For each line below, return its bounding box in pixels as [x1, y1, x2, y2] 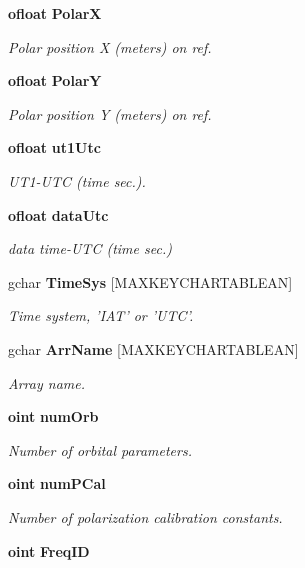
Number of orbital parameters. [8, 439, 192, 460]
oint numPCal [8, 473, 106, 494]
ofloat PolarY [8, 70, 102, 91]
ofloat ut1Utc [8, 137, 101, 158]
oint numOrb [8, 406, 99, 427]
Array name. [8, 372, 85, 393]
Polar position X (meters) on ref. [8, 36, 212, 57]
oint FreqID [8, 540, 90, 561]
